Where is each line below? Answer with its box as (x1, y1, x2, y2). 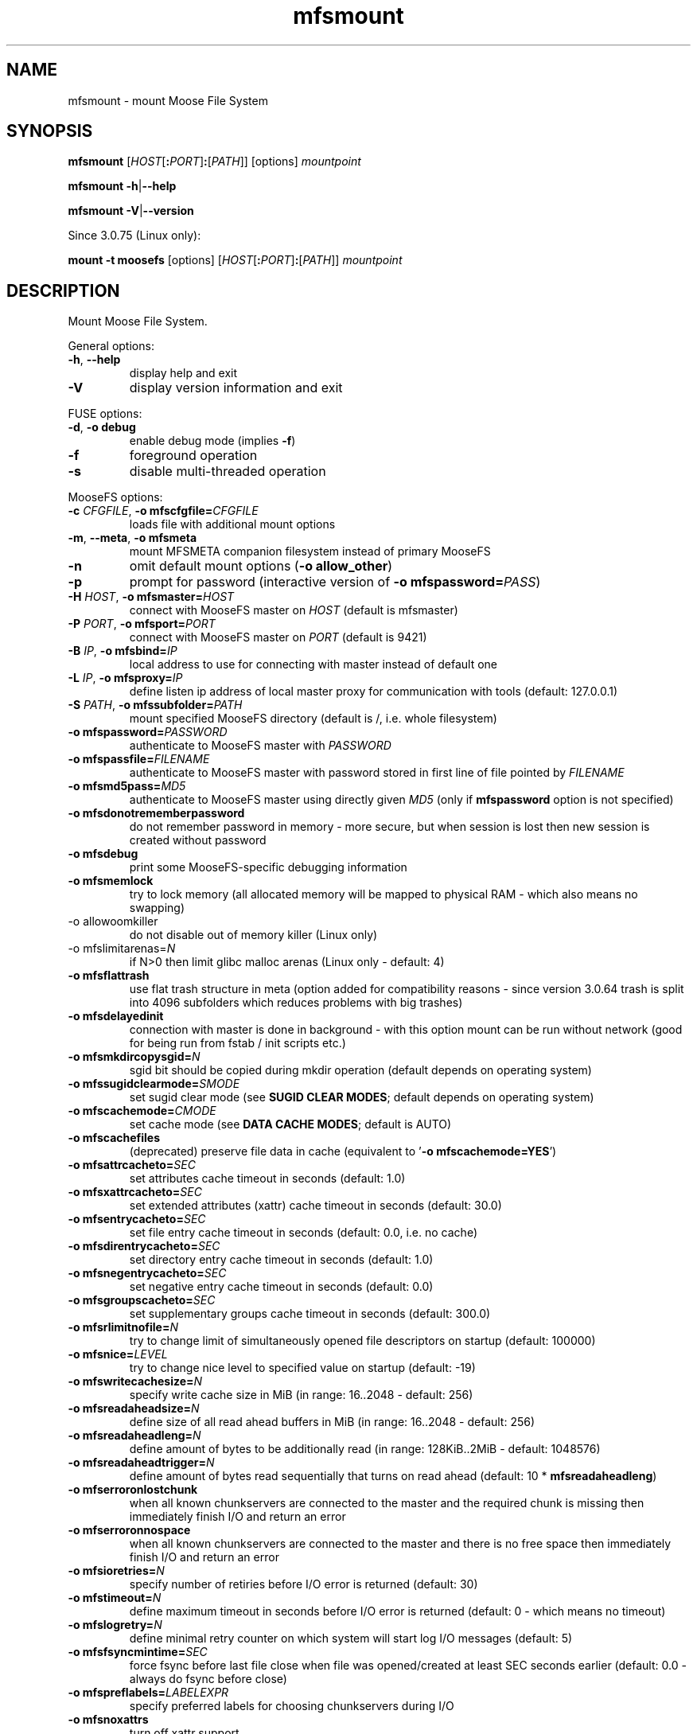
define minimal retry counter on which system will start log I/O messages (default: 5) (129, 1631, 573, 1646)
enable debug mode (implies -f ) (129, 434, 296, 448)
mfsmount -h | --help (68, 179, 177, 193)
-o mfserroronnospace (68, 1523, 191, 1537)
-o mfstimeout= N (68, 1591, 162, 1605)
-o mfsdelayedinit (68, 1009, 164, 1023)
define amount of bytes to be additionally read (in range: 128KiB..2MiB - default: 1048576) (129, 1442, 601, 1456)
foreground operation (129, 447, 258, 464)
